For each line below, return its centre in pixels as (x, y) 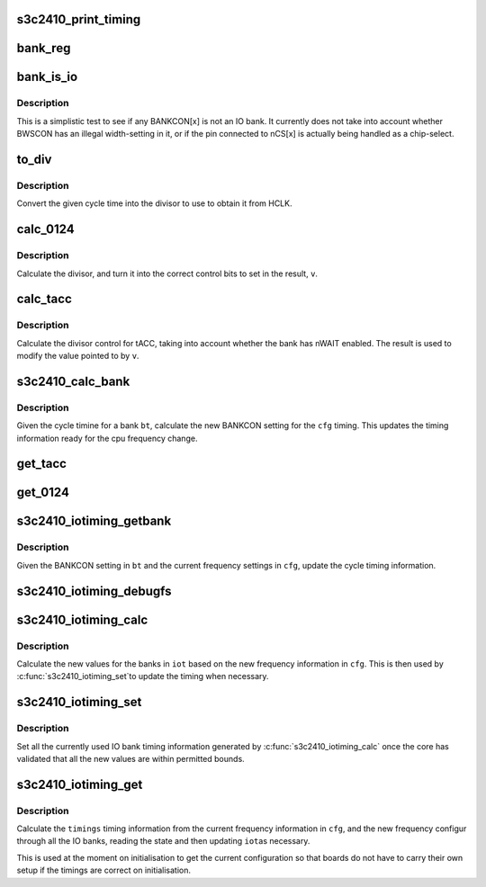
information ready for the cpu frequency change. (107, 438)
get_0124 (43, 493)
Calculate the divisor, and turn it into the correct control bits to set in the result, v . (167, 273)
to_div (34, 159)
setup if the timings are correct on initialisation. (103, 870)
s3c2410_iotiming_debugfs (94, 591)
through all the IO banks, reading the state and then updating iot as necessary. (163, 841)
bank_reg (44, 48)
